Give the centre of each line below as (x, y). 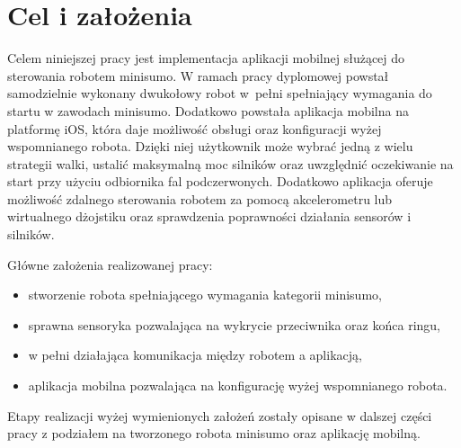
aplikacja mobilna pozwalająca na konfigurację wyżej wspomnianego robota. (238, 385)
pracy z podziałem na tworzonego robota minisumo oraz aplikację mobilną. (214, 433)
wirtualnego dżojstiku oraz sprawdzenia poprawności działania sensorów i (209, 216)
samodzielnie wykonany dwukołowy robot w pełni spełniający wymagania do (220, 93)
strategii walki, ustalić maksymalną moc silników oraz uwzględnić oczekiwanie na (230, 163)
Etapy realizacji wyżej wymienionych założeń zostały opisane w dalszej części (220, 415)
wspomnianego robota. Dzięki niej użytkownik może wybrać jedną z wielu (210, 146)
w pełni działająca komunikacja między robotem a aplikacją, (195, 355)
